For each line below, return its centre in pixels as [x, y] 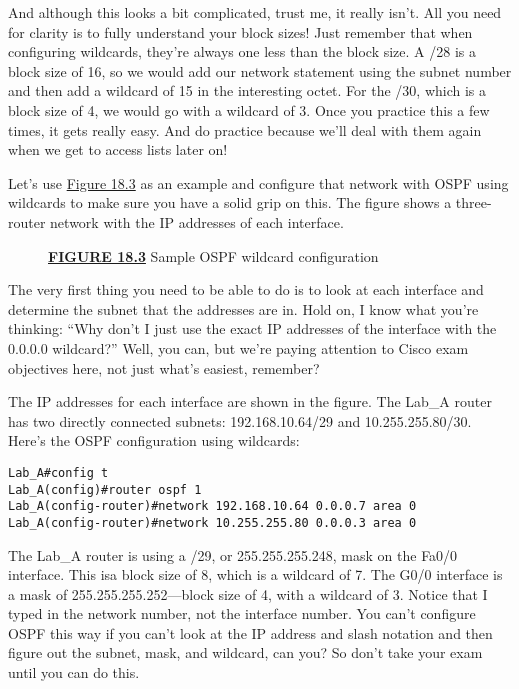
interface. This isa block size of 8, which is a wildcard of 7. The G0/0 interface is [255, 574]
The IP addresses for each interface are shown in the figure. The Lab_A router [250, 401]
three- [473, 202]
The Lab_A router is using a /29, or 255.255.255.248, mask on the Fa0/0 [233, 554]
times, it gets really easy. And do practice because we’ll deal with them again [245, 129]
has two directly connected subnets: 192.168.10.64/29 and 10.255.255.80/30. [240, 420]
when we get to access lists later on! [118, 149]
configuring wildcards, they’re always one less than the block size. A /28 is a [242, 51]
